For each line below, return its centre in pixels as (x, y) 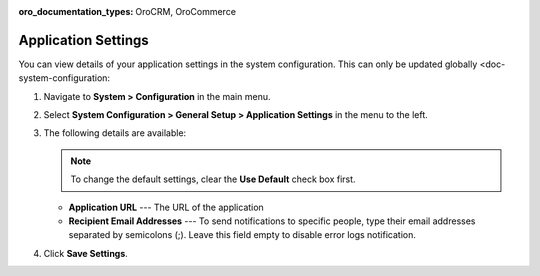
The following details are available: (115, 133)
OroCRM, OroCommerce (186, 11)
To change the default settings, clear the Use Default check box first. (213, 179)
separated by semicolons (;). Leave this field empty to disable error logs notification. (242, 235)
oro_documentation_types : (76, 11)
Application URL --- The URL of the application (166, 207)
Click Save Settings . (86, 253)
